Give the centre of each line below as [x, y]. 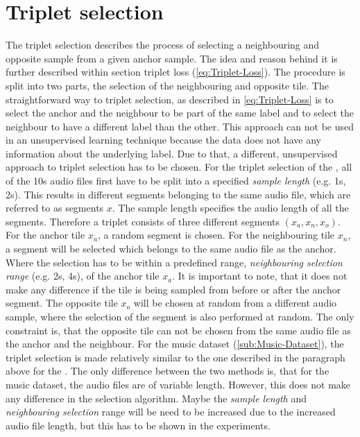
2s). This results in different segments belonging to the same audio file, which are [178, 194]
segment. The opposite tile [62, 303]
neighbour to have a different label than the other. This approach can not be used [180, 126]
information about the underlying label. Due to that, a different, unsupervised [172, 153]
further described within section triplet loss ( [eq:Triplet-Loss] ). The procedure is [175, 72]
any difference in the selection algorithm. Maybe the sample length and [156, 398]
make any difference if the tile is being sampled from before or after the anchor [173, 289]
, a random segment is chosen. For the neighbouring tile [216, 235]
